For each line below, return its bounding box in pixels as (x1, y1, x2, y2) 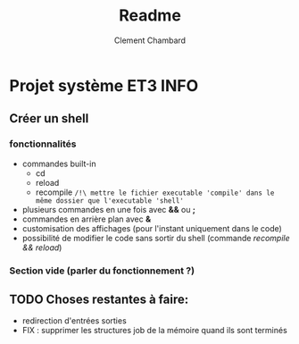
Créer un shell (9, 111, 89, 126)
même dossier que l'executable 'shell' (35, 196, 185, 206)
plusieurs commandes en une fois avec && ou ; (21, 204, 196, 214)
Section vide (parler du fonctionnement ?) (9, 264, 195, 277)
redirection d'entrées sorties (21, 315, 127, 326)
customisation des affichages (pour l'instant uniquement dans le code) (21, 222, 283, 233)
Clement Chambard (114, 35, 186, 46)
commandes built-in (21, 158, 96, 169)
